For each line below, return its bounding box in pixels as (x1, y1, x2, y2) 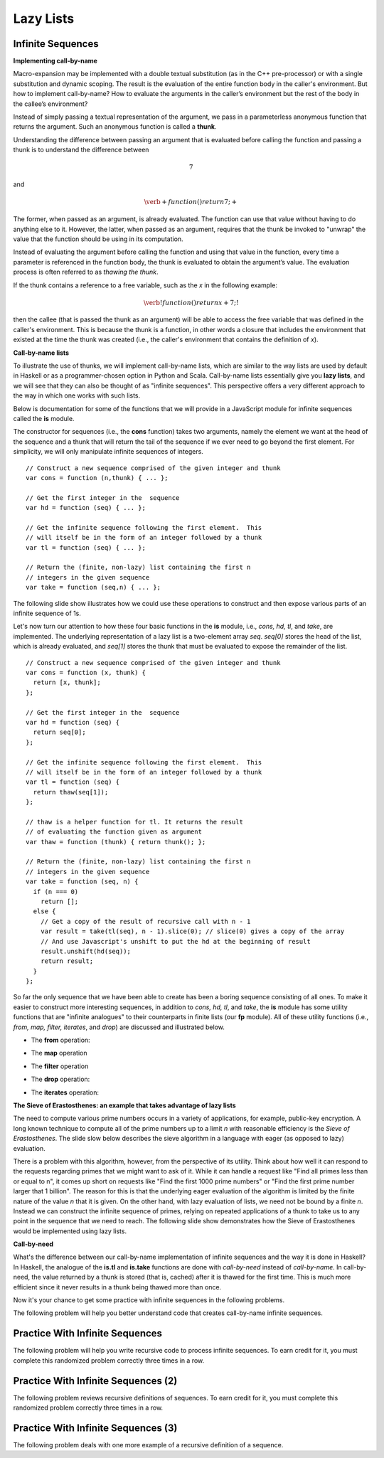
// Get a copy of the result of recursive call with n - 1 (40, 917, 251, 925)
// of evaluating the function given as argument (26, 828, 203, 836)
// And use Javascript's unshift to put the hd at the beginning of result (40, 937, 311, 945)
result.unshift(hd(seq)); (40, 947, 132, 955)
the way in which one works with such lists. (13, 391, 141, 400)
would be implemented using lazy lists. (13, 1227, 127, 1235)
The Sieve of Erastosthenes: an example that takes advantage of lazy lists (13, 1101, 236, 1110)
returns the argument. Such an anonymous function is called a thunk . (13, 122, 217, 131)
